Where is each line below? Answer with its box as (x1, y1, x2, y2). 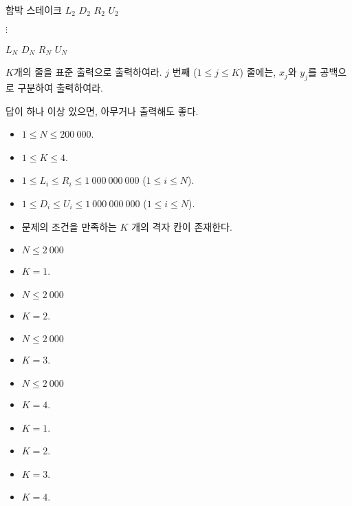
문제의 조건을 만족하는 (21, 219, 117, 233)
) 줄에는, (239, 65, 276, 79)
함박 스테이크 (5, 3, 62, 17)
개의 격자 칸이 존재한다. (131, 219, 232, 233)
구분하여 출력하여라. (17, 80, 104, 94)
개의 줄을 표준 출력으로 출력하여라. (13, 65, 162, 79)
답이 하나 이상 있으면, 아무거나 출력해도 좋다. (5, 103, 199, 118)
